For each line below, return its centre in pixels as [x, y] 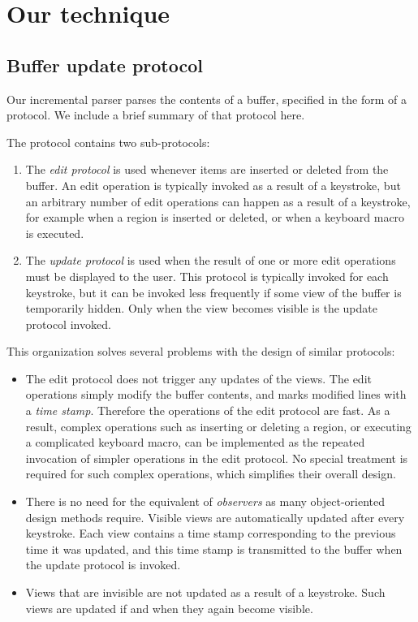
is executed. [55, 233]
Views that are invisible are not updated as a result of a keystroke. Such [205, 592]
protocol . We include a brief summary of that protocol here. [156, 115]
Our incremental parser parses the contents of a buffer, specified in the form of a [207, 99]
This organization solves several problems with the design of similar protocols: [201, 351]
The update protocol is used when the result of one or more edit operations [211, 260]
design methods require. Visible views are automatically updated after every [215, 517]
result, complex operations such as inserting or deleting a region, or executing [218, 426]
